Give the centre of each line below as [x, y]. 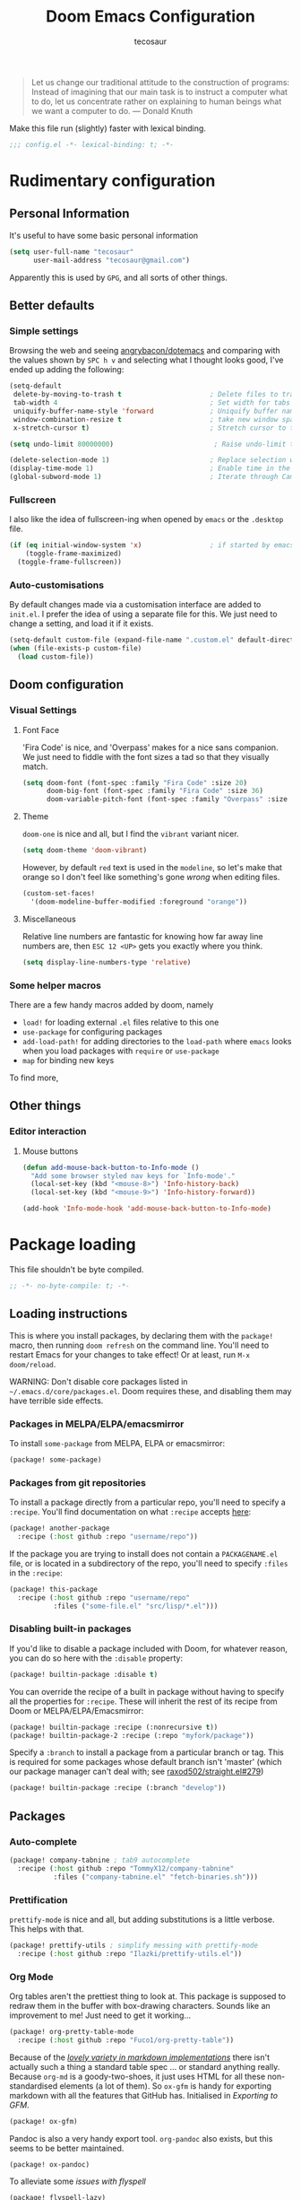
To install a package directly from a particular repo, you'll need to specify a [148, 1502]
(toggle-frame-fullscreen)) [70, 563]
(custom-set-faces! [59, 894]
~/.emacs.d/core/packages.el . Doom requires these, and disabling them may [150, 1391]
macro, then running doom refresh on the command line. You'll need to [139, 1345]
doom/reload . [33, 1364]
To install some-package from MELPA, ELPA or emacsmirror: [117, 1443]
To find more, [34, 1078]
